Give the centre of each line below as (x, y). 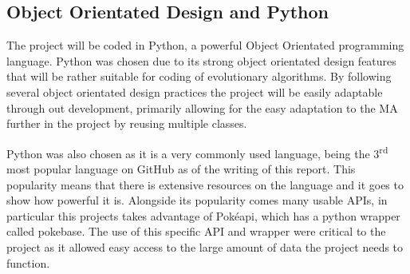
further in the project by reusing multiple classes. (127, 123)
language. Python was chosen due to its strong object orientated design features (201, 60)
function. (28, 262)
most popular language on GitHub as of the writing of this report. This (181, 169)
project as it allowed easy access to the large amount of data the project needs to (205, 246)
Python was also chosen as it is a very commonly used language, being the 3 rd (197, 152)
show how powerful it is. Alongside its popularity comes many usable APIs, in (197, 200)
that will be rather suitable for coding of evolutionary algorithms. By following (199, 76)
